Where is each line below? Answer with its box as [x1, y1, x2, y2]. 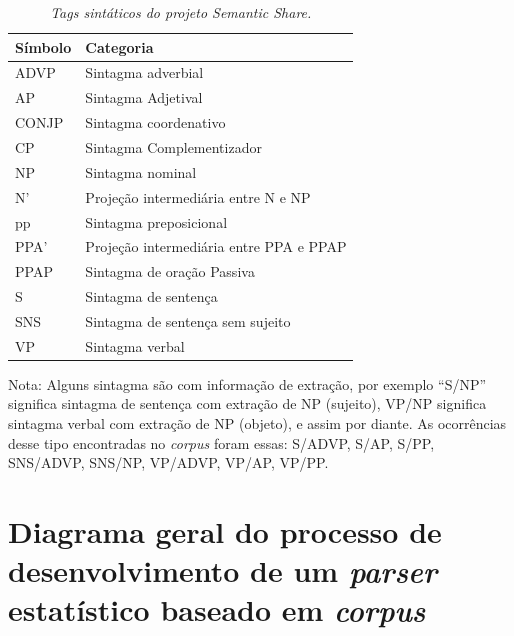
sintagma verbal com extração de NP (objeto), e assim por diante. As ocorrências [8, 413, 507, 433]
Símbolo [15, 36, 72, 57]
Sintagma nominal [85, 161, 197, 182]
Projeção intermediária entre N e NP [85, 186, 311, 207]
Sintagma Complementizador [85, 136, 262, 157]
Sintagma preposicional [85, 211, 228, 232]
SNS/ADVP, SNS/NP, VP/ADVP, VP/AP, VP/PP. [8, 452, 329, 473]
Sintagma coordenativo [85, 112, 226, 133]
